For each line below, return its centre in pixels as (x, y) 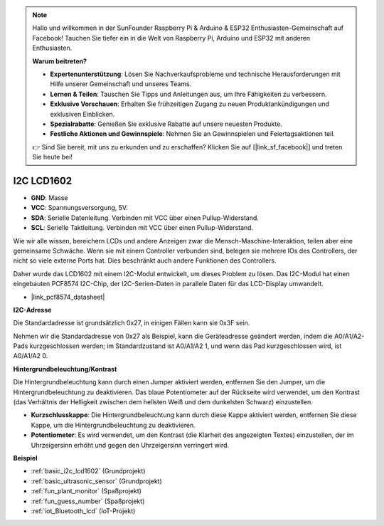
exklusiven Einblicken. (82, 114)
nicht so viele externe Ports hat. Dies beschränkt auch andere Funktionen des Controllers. (145, 261)
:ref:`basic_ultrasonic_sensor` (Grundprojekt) (97, 481)
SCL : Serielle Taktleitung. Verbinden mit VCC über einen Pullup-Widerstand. (142, 228)
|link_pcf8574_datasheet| (68, 297)
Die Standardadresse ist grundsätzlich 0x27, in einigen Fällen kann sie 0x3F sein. (132, 323)
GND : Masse (49, 198)
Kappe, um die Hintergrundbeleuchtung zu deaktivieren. (113, 425)
